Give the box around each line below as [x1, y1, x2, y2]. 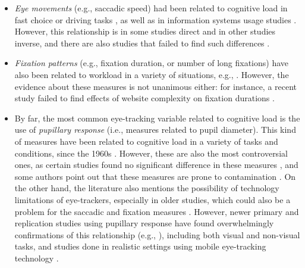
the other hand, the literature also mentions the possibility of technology [14, 182, 279, 194]
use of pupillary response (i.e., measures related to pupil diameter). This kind [14, 123, 296, 136]
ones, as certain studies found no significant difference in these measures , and [14, 158, 298, 171]
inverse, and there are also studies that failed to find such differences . [14, 36, 270, 49]
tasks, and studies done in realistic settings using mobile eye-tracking [14, 240, 266, 253]
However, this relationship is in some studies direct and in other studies [14, 25, 276, 38]
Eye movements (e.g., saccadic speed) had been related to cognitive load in [14, 2, 288, 14]
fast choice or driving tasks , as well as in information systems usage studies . [14, 13, 297, 26]
